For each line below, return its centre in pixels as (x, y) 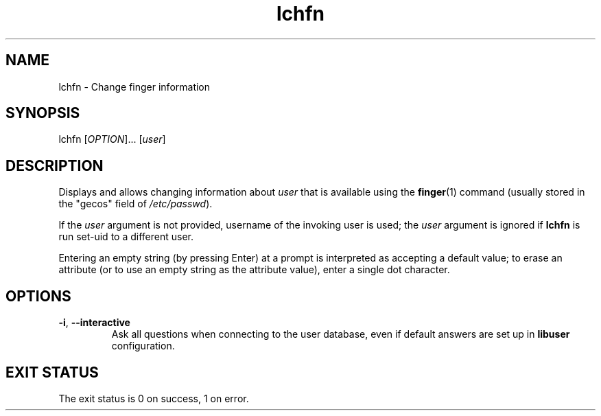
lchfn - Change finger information (134, 86)
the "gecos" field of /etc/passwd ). (135, 204)
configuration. (143, 346)
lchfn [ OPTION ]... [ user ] (112, 139)
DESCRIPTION (55, 165)
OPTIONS (38, 296)
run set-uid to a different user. (126, 237)
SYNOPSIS (43, 113)
